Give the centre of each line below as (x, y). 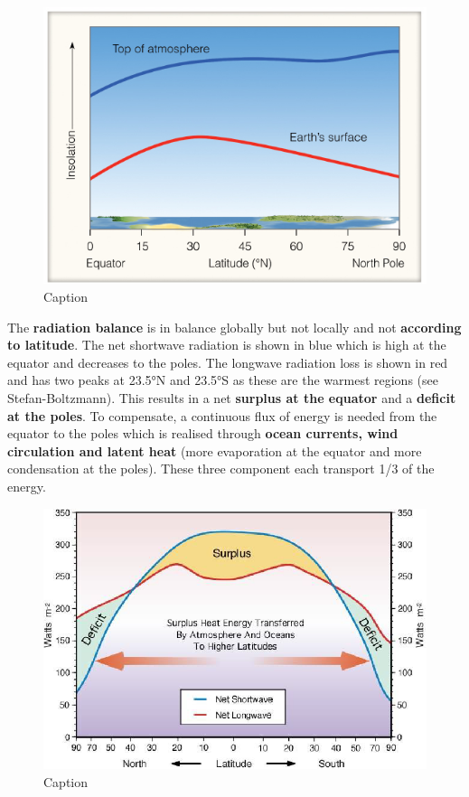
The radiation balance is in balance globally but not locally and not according (234, 327)
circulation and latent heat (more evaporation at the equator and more (215, 450)
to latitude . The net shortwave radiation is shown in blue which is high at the (227, 345)
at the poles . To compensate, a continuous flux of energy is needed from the (222, 415)
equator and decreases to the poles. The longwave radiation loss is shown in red (228, 362)
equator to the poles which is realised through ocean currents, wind (203, 433)
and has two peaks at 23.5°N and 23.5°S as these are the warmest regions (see (223, 380)
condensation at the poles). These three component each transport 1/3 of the (221, 469)
